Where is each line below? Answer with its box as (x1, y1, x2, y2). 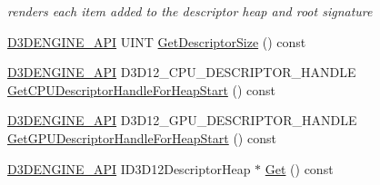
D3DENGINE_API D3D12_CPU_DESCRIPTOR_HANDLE (7, 63, 356, 82)
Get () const (265, 159, 334, 178)
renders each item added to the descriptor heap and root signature (7, 2, 373, 20)
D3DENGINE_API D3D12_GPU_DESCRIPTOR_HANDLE (7, 111, 357, 130)
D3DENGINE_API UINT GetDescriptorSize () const (7, 32, 306, 51)
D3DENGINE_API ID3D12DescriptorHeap (7, 159, 251, 178)
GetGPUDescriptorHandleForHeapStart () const (7, 128, 276, 147)
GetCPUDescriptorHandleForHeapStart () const (7, 80, 276, 99)
